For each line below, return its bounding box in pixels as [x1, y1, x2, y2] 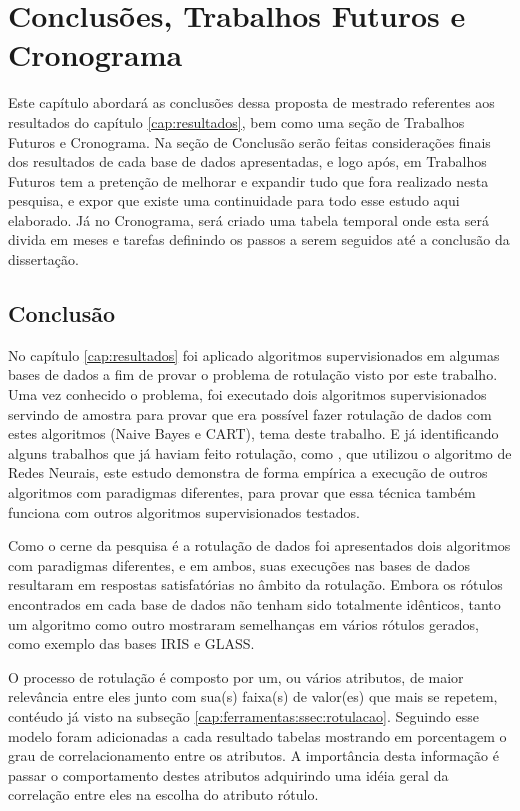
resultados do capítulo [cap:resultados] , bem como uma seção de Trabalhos [8, 111, 465, 132]
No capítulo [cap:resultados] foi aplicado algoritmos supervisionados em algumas [8, 344, 500, 365]
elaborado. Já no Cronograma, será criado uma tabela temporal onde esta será [8, 209, 489, 230]
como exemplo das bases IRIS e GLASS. [8, 633, 255, 654]
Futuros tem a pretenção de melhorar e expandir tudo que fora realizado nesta [8, 170, 489, 191]
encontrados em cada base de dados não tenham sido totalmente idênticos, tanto [8, 593, 501, 614]
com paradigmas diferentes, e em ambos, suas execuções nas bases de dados [8, 554, 470, 575]
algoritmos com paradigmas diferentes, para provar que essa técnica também [8, 482, 476, 503]
